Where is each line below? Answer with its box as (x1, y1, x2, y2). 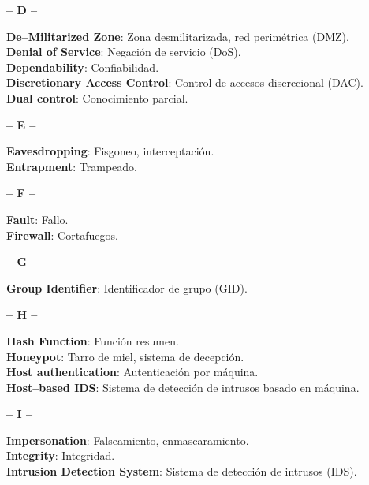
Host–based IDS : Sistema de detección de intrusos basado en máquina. (6, 379, 360, 395)
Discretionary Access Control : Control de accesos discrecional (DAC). (6, 74, 363, 91)
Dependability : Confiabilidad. (6, 58, 159, 75)
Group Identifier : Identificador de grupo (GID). (6, 279, 248, 296)
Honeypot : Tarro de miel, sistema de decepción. (6, 348, 244, 364)
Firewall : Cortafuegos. (6, 226, 118, 243)
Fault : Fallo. (6, 211, 69, 227)
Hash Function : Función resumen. (6, 332, 179, 349)
